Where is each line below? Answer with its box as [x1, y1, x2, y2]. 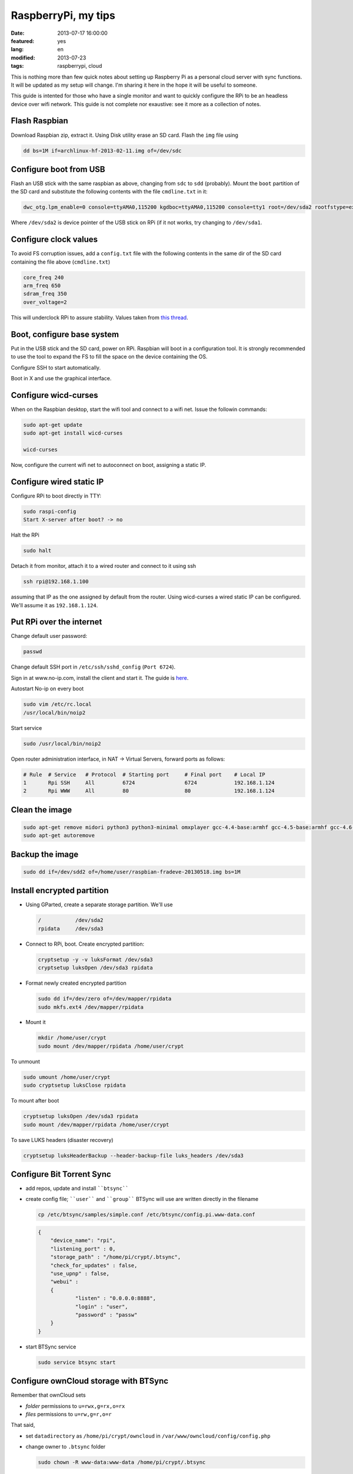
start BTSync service [25, 1343, 76, 1350]
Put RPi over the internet [11, 617, 102, 627]
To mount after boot [11, 1097, 59, 1104]
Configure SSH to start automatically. [11, 364, 101, 371]
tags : [11, 62, 24, 70]
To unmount [11, 1058, 41, 1065]
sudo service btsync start [38, 1359, 116, 1366]
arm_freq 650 [23, 282, 61, 289]
